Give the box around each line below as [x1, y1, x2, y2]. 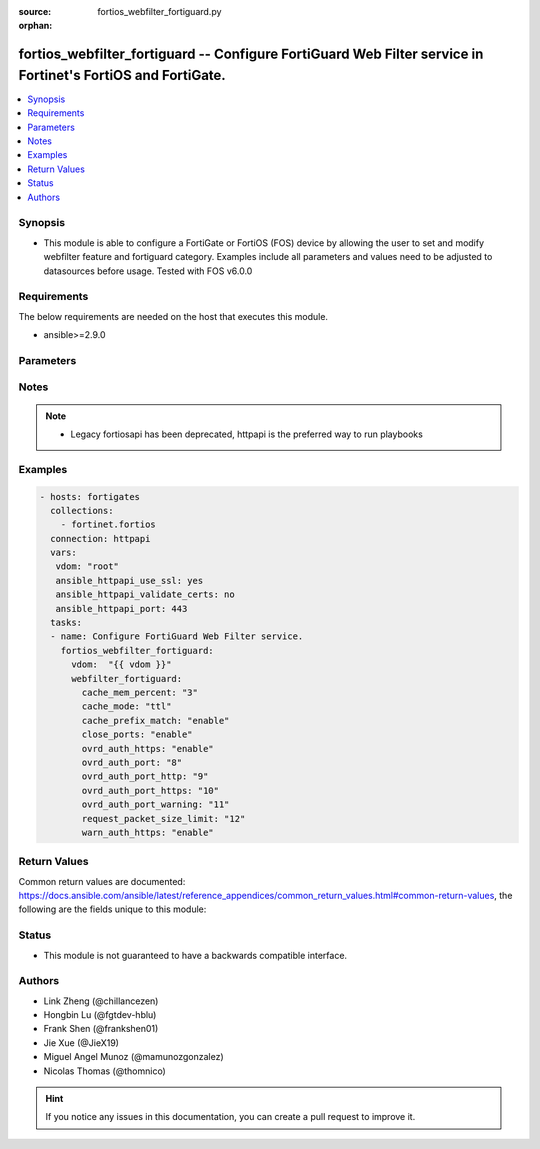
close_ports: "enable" [81, 729, 194, 740]
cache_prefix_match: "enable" [81, 715, 230, 726]
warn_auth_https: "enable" [81, 826, 214, 838]
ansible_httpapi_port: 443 [55, 603, 188, 614]
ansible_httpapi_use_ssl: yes [55, 575, 204, 586]
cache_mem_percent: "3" [81, 687, 199, 698]
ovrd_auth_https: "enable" [81, 743, 214, 754]
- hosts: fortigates [39, 491, 140, 502]
